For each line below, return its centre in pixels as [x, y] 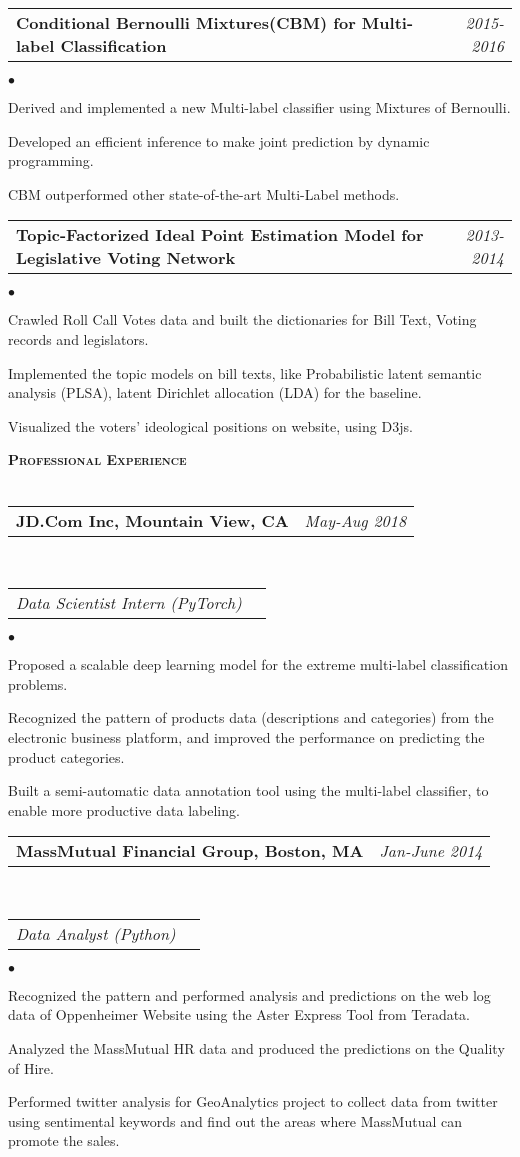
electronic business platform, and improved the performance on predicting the [246, 736]
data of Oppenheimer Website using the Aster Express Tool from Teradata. [239, 1014]
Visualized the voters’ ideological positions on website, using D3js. [210, 425]
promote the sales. [64, 1140]
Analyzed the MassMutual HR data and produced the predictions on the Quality [256, 1048]
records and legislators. [78, 338]
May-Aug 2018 [355, 520]
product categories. [66, 756]
